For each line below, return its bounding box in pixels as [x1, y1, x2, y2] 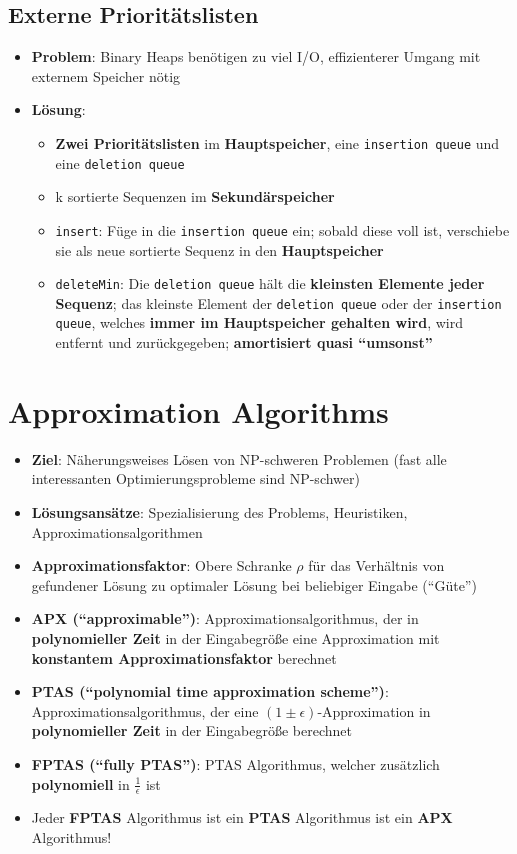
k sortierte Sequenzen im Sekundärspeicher [55, 186, 335, 207]
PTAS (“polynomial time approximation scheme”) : [31, 681, 389, 702]
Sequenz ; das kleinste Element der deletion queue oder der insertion [55, 292, 502, 313]
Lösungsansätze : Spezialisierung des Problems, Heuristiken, [31, 502, 408, 523]
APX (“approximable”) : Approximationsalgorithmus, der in [31, 608, 419, 629]
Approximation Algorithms [8, 390, 389, 431]
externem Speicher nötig [31, 65, 181, 86]
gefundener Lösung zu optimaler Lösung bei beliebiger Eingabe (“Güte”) [31, 574, 477, 595]
